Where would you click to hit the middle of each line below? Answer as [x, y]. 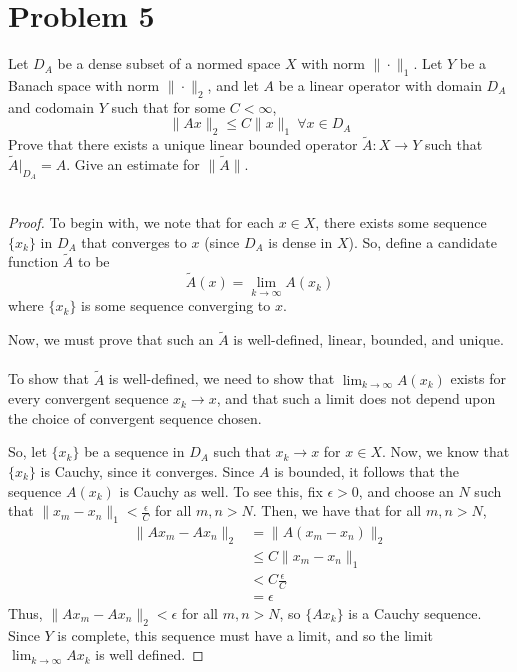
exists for [478, 378]
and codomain [51, 106]
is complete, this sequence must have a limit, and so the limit [245, 634]
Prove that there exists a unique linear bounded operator [183, 144]
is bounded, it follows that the [367, 470]
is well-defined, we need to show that [221, 378]
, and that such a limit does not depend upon [356, 398]
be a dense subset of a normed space [169, 63]
